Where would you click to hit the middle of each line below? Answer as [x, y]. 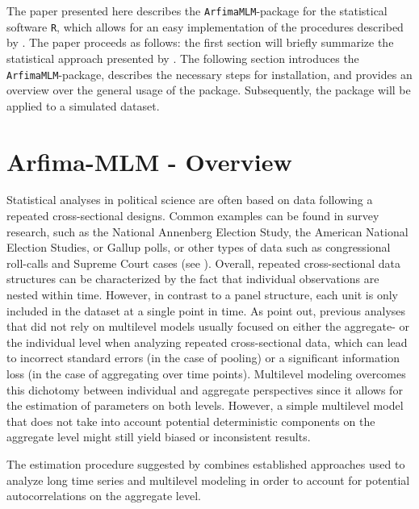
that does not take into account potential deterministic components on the [191, 421]
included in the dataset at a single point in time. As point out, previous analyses [206, 310]
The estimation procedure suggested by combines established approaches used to [206, 463]
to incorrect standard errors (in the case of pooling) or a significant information [203, 358]
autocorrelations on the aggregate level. [104, 496]
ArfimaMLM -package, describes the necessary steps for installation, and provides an [209, 74]
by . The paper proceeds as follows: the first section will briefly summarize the [200, 42]
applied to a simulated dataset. [83, 105]
